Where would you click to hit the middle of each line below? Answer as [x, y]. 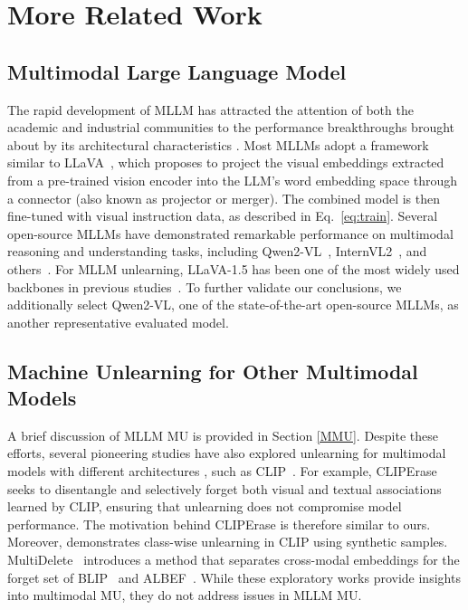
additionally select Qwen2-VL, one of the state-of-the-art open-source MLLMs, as [233, 305]
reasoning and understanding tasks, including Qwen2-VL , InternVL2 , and [217, 251]
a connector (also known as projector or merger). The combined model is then [224, 198]
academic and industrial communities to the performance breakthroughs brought [231, 127]
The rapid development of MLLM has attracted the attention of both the [210, 109]
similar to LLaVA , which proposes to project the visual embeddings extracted [226, 162]
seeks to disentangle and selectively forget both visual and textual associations [224, 488]
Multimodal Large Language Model [177, 71]
